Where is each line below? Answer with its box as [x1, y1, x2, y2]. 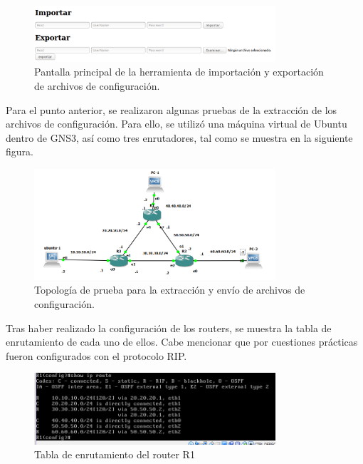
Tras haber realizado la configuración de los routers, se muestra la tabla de [6, 320, 332, 335]
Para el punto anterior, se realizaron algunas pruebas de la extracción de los [6, 102, 337, 117]
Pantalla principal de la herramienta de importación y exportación [34, 64, 324, 79]
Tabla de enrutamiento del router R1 [34, 447, 195, 462]
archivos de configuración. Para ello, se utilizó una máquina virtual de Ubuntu [6, 116, 347, 131]
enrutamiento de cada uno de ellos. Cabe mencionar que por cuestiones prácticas [6, 334, 358, 349]
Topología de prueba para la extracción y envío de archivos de [34, 282, 305, 297]
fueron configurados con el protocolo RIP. [6, 348, 187, 363]
